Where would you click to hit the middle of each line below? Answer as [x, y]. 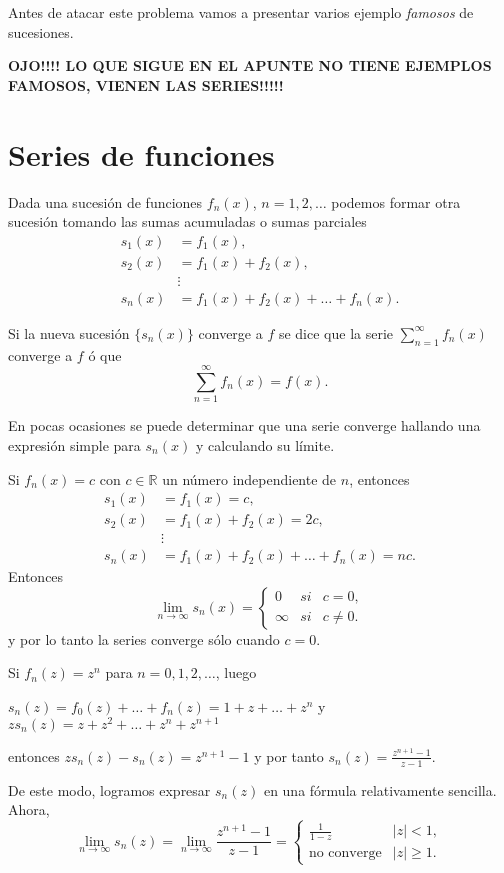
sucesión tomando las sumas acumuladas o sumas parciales [187, 221]
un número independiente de [249, 478]
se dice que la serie [336, 332]
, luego [236, 672]
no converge [345, 853]
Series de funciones [141, 153]
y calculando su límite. [265, 444]
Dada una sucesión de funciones [105, 201]
